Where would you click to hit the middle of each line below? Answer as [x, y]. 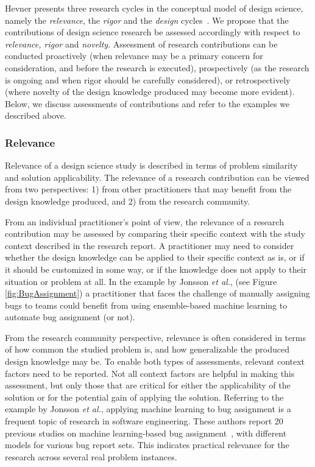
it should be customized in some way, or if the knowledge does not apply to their [156, 269]
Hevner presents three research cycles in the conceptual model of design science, [154, 8]
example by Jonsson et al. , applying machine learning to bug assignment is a [148, 409]
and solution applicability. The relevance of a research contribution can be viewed [157, 177]
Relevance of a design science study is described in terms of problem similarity [151, 165]
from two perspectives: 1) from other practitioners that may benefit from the [148, 189]
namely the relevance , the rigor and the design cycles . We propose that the [147, 20]
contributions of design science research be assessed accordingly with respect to [153, 32]
